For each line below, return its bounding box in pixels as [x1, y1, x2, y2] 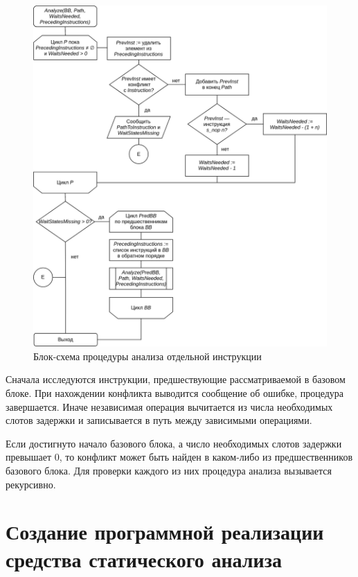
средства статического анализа [6, 544, 282, 573]
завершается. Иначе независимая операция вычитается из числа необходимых [6, 399, 333, 414]
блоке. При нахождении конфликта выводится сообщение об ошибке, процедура [6, 386, 344, 400]
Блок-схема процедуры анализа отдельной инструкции [33, 348, 262, 363]
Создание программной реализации [6, 517, 324, 546]
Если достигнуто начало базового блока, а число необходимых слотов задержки [6, 436, 342, 450]
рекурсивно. [6, 477, 56, 491]
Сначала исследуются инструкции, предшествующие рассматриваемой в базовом [6, 372, 346, 387]
